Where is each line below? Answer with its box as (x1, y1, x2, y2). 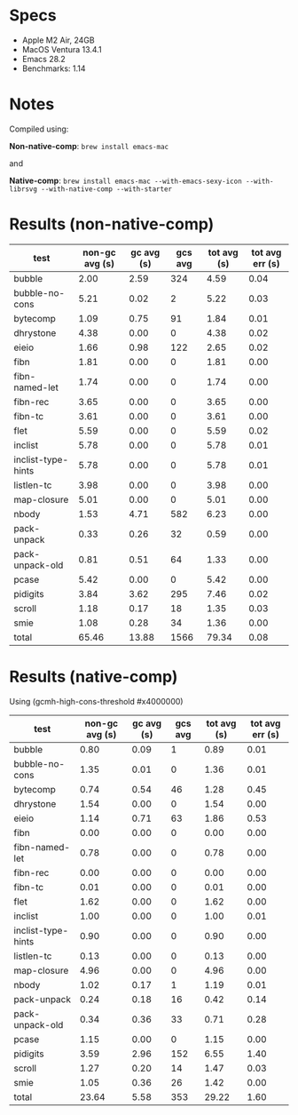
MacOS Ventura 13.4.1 (21, 44, 102, 54)
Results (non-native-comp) (9, 214, 215, 235)
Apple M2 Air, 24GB (21, 35, 95, 45)
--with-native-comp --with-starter (41, 184, 173, 194)
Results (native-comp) (9, 667, 178, 687)
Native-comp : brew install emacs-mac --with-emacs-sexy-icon (9, 175, 242, 186)
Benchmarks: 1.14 (21, 63, 86, 74)
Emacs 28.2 (21, 53, 67, 64)
